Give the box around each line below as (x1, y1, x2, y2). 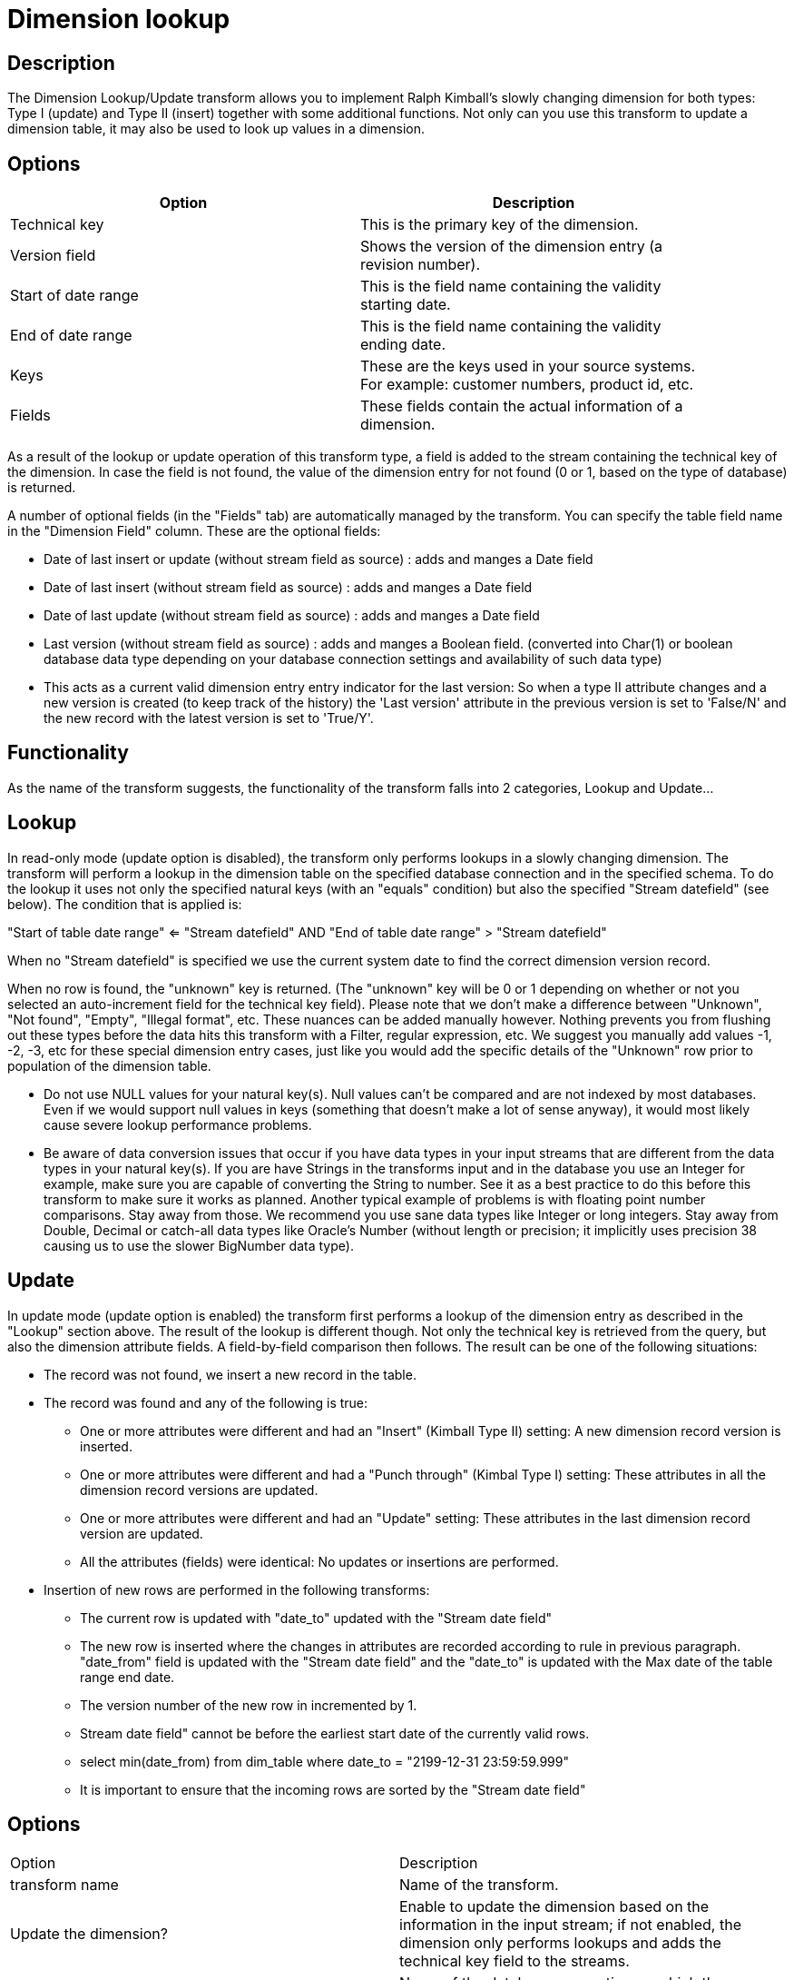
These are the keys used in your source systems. (360, 357, 696, 376)
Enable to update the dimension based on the (399, 1897, 710, 1916)
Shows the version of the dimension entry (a (360, 237, 662, 256)
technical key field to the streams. (399, 1952, 630, 1971)
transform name (10, 1876, 119, 1895)
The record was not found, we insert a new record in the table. (44, 1366, 417, 1382)
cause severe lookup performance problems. (44, 1116, 312, 1133)
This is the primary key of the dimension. (360, 215, 639, 234)
